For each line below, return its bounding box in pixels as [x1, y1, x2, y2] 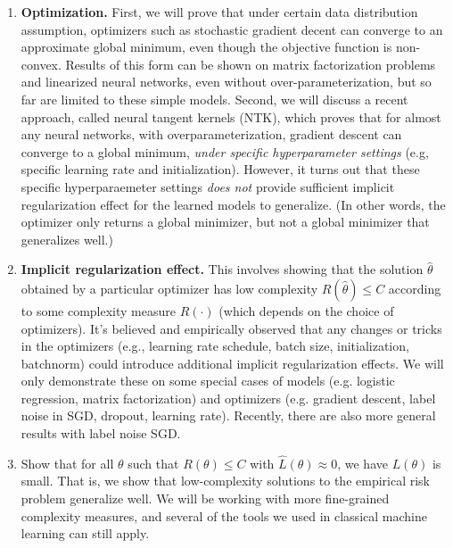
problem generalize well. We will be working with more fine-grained [21, 489, 390, 508]
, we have [337, 453, 388, 472]
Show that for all [21, 453, 114, 472]
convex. [21, 54, 62, 73]
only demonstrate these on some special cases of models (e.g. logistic [21, 371, 395, 390]
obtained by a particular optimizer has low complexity [21, 278, 318, 297]
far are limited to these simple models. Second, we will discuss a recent [21, 89, 408, 108]
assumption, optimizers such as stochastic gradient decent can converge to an [21, 20, 443, 38]
